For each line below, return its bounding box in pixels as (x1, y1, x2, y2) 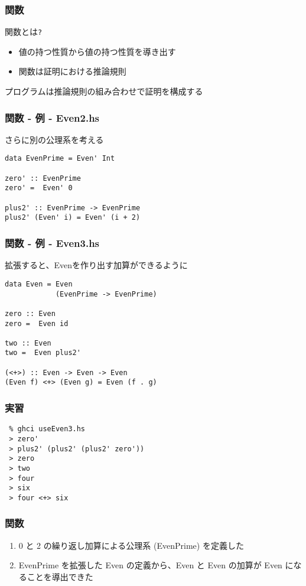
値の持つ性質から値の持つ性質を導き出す (18, 45, 176, 57)
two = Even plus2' (5, 349, 81, 357)
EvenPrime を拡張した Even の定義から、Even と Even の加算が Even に (18, 559, 294, 571)
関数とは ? (5, 25, 43, 38)
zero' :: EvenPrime (5, 174, 81, 183)
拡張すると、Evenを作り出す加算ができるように (5, 259, 188, 271)
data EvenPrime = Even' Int (5, 154, 115, 163)
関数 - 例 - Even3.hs (5, 235, 100, 250)
